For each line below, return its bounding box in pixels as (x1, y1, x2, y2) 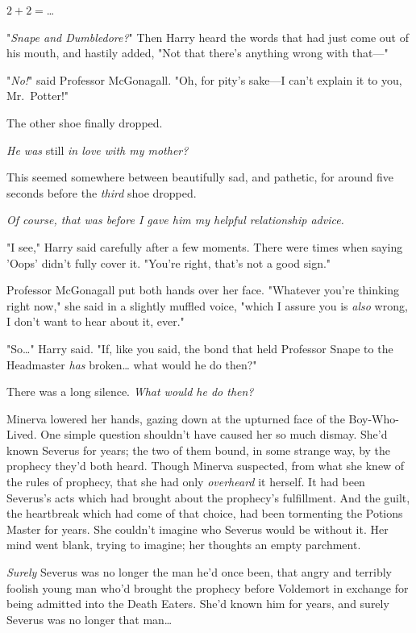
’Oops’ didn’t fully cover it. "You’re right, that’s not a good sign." (6, 254, 331, 271)
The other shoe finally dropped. (6, 114, 163, 131)
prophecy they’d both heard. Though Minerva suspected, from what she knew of (6, 457, 405, 474)
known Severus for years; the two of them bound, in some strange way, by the (6, 441, 391, 458)
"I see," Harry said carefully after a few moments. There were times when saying (6, 238, 403, 255)
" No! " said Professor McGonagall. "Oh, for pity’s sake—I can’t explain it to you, (6, 71, 402, 88)
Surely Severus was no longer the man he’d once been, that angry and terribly (6, 564, 393, 581)
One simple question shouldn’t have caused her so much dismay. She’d (40, 426, 388, 443)
